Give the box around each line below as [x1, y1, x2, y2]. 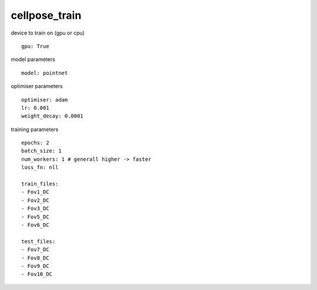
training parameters [11, 126, 59, 133]
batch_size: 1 [21, 147, 62, 154]
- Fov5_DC [21, 213, 49, 220]
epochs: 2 [21, 140, 49, 146]
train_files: [21, 181, 59, 187]
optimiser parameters [11, 83, 63, 90]
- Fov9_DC [21, 262, 49, 269]
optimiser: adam [21, 96, 68, 103]
